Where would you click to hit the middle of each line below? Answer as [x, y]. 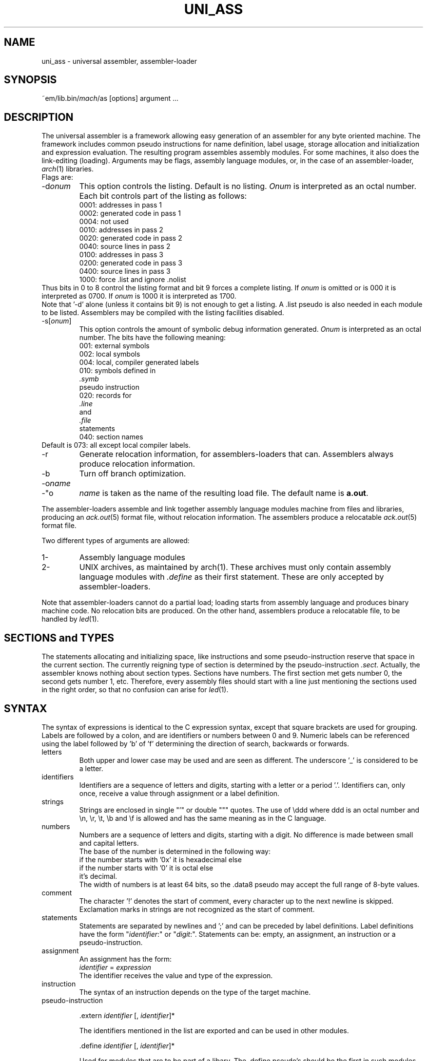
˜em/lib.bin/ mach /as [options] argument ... [110, 98]
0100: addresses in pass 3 [121, 255]
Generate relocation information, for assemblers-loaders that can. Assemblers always [236, 454]
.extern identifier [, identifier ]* [127, 1015]
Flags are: [57, 177]
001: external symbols [114, 346]
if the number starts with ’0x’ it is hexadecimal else [160, 859]
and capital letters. [109, 843]
